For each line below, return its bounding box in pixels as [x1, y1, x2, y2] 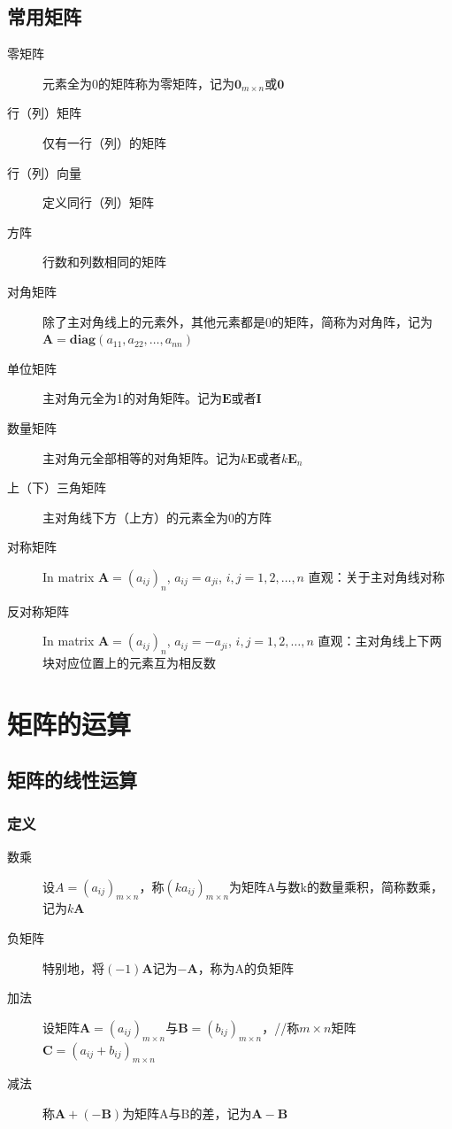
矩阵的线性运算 [7, 766, 137, 793]
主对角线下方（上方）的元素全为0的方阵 [42, 507, 272, 526]
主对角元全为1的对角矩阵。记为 [42, 389, 222, 407]
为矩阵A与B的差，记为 [122, 1104, 252, 1122]
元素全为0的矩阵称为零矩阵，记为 [42, 73, 234, 92]
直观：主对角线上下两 [318, 631, 442, 650]
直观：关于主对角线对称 [308, 567, 445, 585]
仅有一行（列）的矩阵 [42, 133, 166, 151]
